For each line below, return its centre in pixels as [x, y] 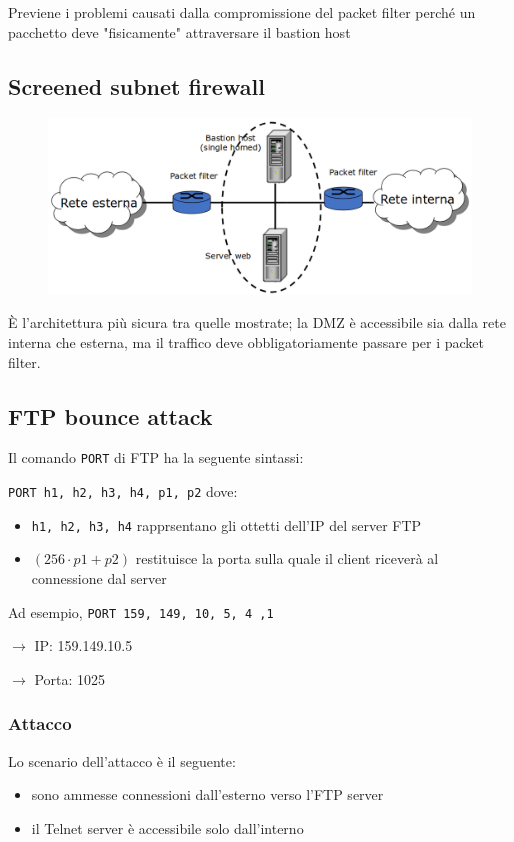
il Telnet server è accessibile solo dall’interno [167, 827]
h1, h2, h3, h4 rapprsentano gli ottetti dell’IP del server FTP [226, 524]
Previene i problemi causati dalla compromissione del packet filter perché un [242, 12]
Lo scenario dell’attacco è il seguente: [122, 760]
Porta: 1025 [70, 678]
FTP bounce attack [110, 415]
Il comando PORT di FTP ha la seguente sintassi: [156, 457]
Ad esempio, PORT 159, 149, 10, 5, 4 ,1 [141, 611]
